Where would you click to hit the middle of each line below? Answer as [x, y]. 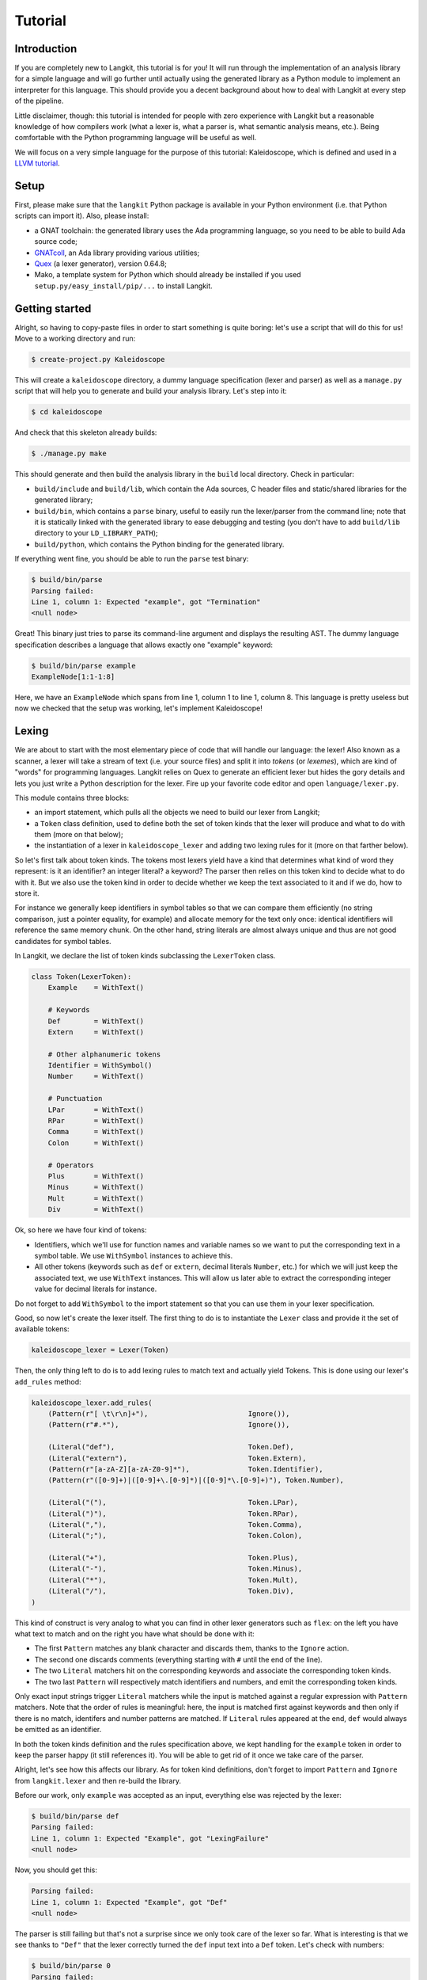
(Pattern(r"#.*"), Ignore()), [169, 1425]
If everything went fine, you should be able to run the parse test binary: [132, 559]
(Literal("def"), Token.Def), [171, 1447]
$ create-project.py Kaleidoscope [98, 360]
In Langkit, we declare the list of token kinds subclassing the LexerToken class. [145, 955]
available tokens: [42, 1329]
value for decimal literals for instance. [96, 1289]
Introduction [46, 49]
